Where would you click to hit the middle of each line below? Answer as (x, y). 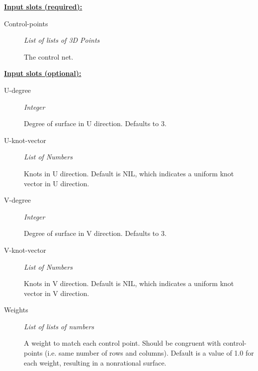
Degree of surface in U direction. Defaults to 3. (95, 123)
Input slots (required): (43, 6)
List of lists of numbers (59, 326)
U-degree (18, 90)
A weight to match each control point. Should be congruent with (122, 343)
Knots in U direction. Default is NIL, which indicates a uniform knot (129, 173)
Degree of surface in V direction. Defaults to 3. (95, 233)
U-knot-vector (25, 140)
